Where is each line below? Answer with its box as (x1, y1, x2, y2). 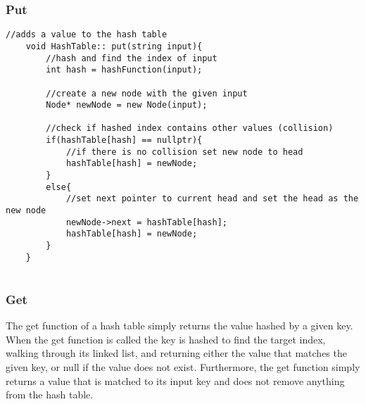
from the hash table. (6, 387, 94, 402)
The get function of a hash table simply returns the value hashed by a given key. (6, 318, 353, 333)
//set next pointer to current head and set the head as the (65, 194, 359, 204)
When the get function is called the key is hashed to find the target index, (6, 332, 326, 346)
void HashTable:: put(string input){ (25, 41, 203, 51)
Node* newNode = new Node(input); (46, 100, 208, 111)
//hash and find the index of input (46, 53, 217, 63)
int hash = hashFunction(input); (46, 65, 203, 75)
